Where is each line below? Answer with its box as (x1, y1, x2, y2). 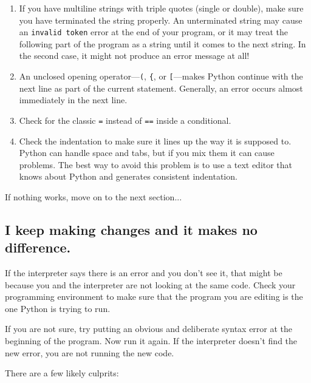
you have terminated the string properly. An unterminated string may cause (19, 13, 302, 26)
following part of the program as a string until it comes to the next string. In (19, 37, 306, 50)
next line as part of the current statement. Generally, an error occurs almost (19, 81, 303, 94)
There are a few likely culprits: (5, 367, 119, 379)
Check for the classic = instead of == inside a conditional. (19, 114, 231, 126)
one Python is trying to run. (5, 302, 111, 314)
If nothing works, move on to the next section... (5, 190, 182, 203)
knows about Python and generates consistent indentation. (19, 170, 238, 183)
